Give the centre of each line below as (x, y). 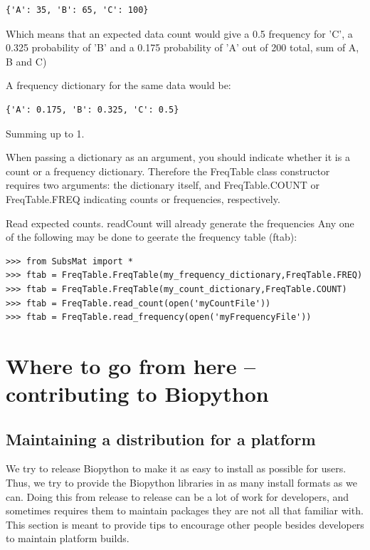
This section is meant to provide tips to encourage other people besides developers (185, 524)
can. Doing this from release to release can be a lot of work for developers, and (178, 496)
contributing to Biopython (137, 394)
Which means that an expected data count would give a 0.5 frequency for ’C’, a (179, 33)
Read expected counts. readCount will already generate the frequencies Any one (180, 223)
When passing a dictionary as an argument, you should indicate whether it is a (178, 157)
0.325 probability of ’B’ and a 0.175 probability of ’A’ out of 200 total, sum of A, (183, 47)
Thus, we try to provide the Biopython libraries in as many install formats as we (181, 483)
